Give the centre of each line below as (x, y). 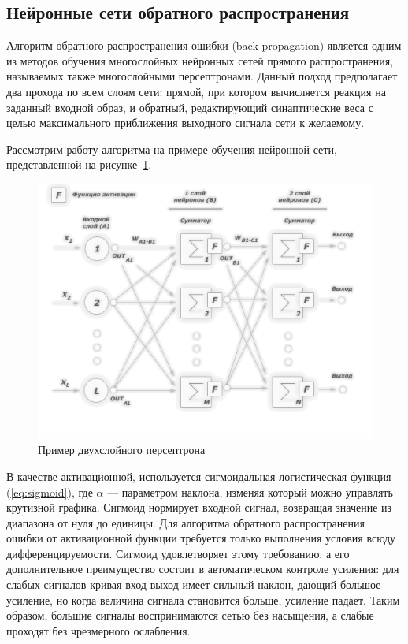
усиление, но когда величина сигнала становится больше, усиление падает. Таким (203, 599)
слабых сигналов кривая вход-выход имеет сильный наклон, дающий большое (194, 584)
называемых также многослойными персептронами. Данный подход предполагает (202, 76)
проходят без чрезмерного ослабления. (98, 630)
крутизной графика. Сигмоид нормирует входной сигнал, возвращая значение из (199, 507)
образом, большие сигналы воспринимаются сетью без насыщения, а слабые (190, 615)
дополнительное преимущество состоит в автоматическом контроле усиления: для (203, 569)
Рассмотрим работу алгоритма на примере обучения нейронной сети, (172, 149)
